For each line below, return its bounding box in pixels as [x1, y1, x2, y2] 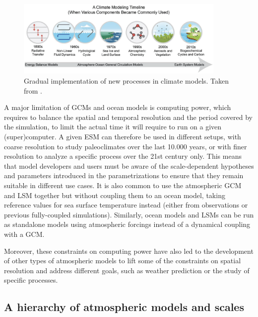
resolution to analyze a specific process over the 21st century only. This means [4, 151, 242, 161]
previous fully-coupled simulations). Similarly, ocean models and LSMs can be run [4, 209, 254, 219]
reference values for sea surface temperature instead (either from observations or [4, 200, 248, 210]
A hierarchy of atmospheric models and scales [4, 299, 244, 315]
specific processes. [4, 275, 58, 285]
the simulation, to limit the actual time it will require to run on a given [4, 121, 222, 132]
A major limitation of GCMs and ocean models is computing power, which [4, 102, 231, 112]
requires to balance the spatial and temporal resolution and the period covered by [4, 111, 253, 122]
